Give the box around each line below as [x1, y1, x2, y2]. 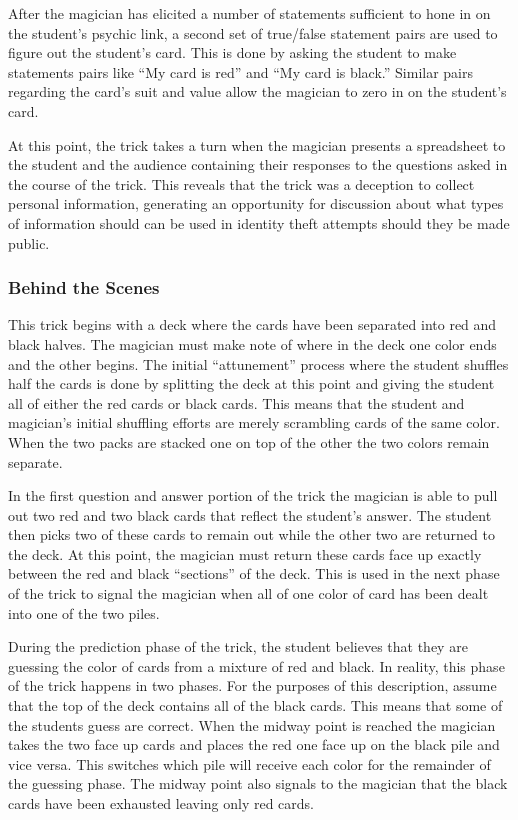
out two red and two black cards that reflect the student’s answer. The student [8, 504, 492, 525]
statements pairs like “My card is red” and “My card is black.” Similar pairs [8, 61, 474, 82]
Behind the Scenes [8, 275, 160, 300]
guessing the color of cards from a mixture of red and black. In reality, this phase [8, 655, 505, 676]
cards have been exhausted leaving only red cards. [8, 793, 315, 813]
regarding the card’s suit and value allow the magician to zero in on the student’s [8, 81, 507, 102]
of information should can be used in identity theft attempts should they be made [8, 212, 510, 233]
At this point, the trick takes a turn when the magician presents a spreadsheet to [8, 134, 506, 155]
